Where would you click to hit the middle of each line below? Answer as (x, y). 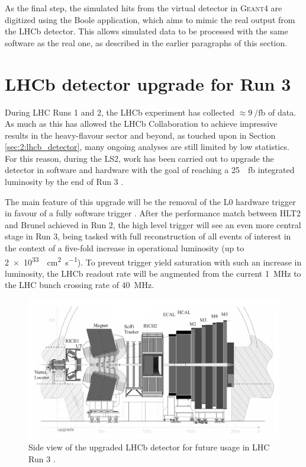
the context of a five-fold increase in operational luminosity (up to (125, 248)
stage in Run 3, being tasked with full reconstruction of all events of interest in (148, 236)
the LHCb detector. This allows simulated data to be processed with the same (146, 31)
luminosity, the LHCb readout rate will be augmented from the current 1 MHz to (153, 273)
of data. (282, 112)
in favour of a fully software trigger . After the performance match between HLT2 (153, 213)
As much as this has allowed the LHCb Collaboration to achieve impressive (141, 124)
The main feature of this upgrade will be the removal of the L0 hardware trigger (150, 201)
